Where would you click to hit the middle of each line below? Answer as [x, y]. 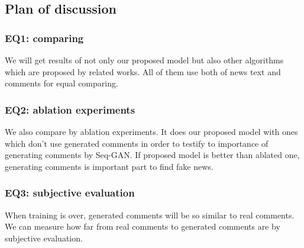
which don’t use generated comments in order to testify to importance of [137, 143]
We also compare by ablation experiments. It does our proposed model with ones [151, 131]
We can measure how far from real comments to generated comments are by [143, 226]
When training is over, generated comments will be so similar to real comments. [150, 215]
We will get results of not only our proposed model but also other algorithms [144, 60]
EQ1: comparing [44, 38]
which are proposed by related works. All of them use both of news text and [143, 71]
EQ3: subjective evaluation [70, 193]
